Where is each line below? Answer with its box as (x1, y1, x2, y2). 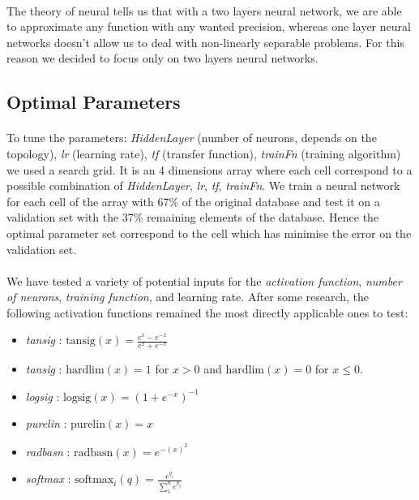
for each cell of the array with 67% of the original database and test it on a (6, 192, 380, 209)
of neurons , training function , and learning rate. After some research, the (6, 288, 370, 305)
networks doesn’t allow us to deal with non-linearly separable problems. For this (6, 33, 404, 50)
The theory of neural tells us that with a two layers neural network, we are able (6, 2, 402, 19)
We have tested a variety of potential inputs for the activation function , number (6, 272, 402, 289)
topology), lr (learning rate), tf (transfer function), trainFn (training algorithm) (6, 144, 401, 162)
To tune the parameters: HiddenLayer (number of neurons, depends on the (6, 129, 377, 146)
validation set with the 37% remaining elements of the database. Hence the (6, 209, 379, 226)
